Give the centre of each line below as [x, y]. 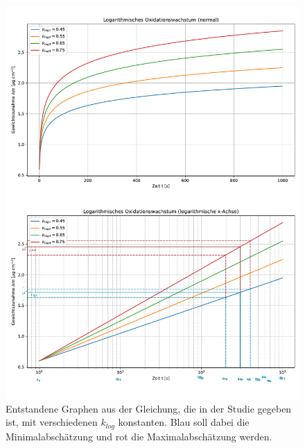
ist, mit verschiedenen [52, 422]
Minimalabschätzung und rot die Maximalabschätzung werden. [139, 436]
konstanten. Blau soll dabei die [184, 422]
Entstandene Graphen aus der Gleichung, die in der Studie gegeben [149, 408]
